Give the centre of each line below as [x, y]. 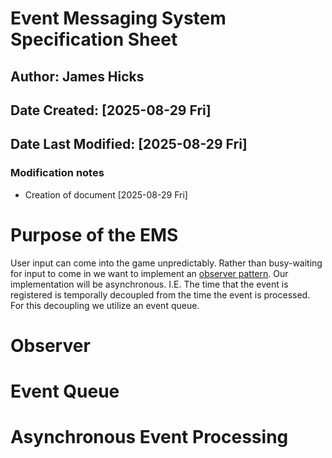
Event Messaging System [118, 18]
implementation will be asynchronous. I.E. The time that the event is [149, 284]
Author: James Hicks [77, 76]
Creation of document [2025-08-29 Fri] [106, 194]
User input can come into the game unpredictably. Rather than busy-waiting [166, 263]
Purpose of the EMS [94, 234]
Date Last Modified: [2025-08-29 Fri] [129, 144]
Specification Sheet [94, 39]
